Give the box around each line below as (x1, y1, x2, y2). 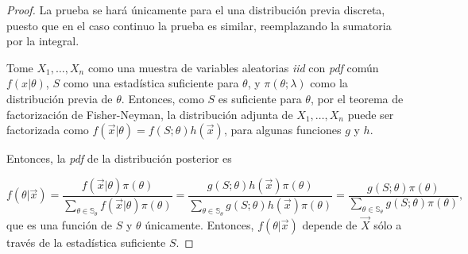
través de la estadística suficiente (6, 234, 166, 251)
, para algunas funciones (223, 121, 342, 138)
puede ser (347, 106, 394, 122)
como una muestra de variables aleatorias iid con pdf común (87, 59, 379, 75)
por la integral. (6, 33, 79, 49)
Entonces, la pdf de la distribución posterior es (6, 150, 232, 167)
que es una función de (6, 217, 113, 233)
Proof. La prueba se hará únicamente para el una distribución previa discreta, (6, 2, 385, 17)
